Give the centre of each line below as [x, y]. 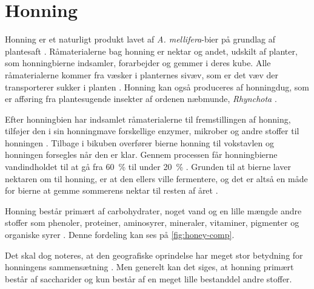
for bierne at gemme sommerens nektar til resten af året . [112, 190]
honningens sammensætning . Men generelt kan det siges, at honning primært [149, 267]
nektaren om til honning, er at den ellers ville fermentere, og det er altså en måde [156, 178]
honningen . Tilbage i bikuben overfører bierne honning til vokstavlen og [140, 142]
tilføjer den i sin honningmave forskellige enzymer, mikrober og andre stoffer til [152, 131]
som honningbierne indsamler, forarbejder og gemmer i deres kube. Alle [138, 63]
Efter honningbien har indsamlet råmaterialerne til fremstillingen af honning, [148, 119]
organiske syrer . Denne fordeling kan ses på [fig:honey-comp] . [120, 235]
